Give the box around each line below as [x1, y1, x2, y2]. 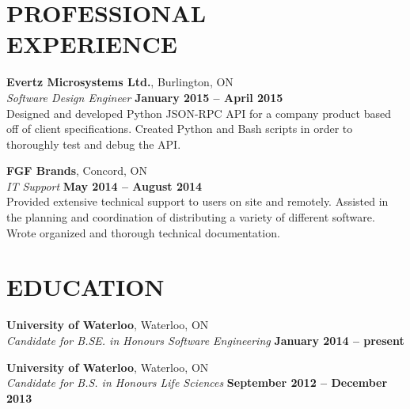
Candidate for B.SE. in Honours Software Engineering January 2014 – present [6, 331, 404, 348]
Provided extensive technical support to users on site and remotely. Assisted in [6, 193, 389, 210]
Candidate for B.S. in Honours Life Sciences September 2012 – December [6, 374, 388, 391]
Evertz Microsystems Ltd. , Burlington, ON [6, 74, 233, 90]
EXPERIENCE [6, 28, 177, 60]
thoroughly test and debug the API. [6, 135, 181, 152]
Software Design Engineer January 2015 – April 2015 [6, 89, 283, 105]
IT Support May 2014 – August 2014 [6, 177, 203, 194]
